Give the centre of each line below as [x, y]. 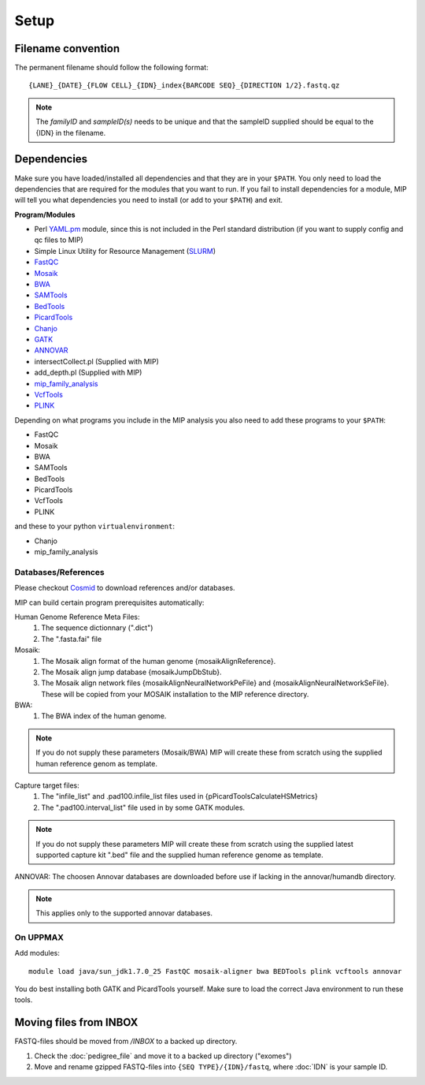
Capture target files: [47, 785]
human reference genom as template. [96, 763]
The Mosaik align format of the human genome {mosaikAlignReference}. [159, 661]
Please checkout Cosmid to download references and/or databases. [125, 588]
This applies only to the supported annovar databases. [124, 913]
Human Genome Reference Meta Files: [78, 617]
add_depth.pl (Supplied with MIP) [88, 373]
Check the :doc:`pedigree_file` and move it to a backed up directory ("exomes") [163, 1056]
